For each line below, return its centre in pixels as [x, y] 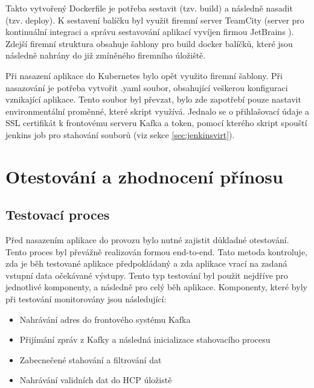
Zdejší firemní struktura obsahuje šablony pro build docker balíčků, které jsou [149, 43]
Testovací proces [58, 215]
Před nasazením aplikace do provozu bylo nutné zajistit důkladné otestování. [147, 240]
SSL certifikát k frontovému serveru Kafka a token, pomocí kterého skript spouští [156, 123]
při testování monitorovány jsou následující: [86, 299]
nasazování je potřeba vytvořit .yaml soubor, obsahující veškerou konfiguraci [147, 87]
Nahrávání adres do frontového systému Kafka [105, 319]
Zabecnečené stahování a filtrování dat [91, 359]
